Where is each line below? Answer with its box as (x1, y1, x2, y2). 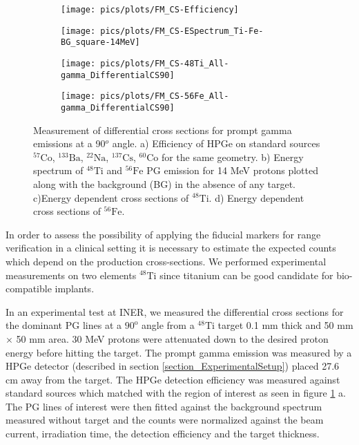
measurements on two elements (6, 267, 137, 282)
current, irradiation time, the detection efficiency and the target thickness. (6, 426, 320, 441)
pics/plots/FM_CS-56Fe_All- (100, 91, 229, 102)
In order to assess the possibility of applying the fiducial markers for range (6, 227, 321, 241)
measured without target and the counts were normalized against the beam (6, 413, 324, 427)
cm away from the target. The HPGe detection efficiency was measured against (6, 372, 340, 386)
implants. (55, 281, 95, 296)
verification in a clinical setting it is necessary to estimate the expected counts (6, 240, 336, 255)
